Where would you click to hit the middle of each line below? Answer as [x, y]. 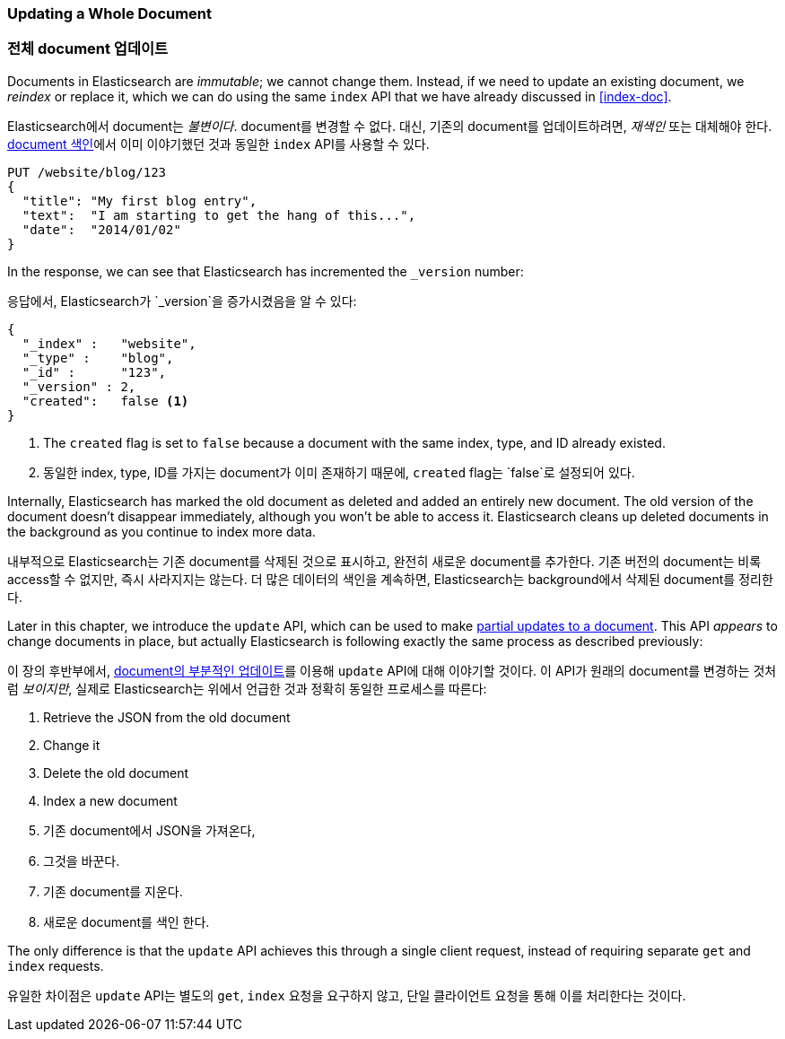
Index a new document [110, 800]
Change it [72, 745]
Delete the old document [116, 773]
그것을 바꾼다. [82, 860]
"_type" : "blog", [98, 358]
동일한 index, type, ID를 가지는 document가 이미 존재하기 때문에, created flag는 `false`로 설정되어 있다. [339, 472]
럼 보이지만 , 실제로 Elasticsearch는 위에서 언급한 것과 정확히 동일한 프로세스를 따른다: [247, 688]
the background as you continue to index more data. [161, 531]
